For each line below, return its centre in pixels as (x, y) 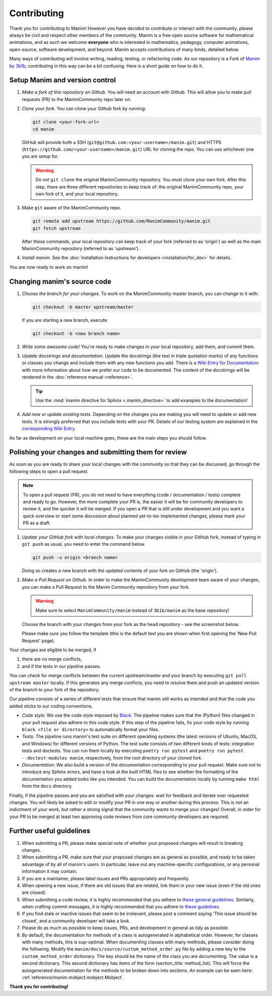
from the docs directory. (47, 786)
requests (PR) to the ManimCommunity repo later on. (77, 99)
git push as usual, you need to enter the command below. (84, 544)
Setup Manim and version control (62, 80)
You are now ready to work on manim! (49, 267)
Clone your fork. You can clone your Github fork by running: (84, 109)
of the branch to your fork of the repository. (55, 690)
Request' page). (39, 641)
